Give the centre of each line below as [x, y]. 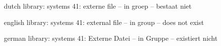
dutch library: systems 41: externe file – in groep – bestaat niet [98, 6]
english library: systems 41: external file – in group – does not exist [104, 22]
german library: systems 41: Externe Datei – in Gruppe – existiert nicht [111, 38]
